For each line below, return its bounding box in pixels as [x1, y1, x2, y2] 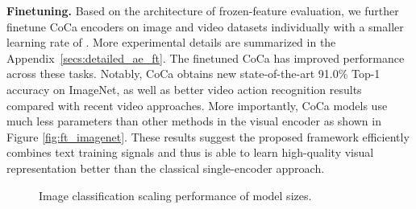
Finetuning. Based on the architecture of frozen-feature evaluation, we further [6, 2, 399, 18]
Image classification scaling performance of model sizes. [39, 186, 312, 203]
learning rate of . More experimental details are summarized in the [6, 34, 336, 51]
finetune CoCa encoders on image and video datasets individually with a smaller [6, 18, 404, 35]
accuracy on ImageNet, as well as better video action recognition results [6, 80, 362, 97]
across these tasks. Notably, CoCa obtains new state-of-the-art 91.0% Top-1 [6, 65, 381, 82]
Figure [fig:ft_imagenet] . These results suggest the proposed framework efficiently [6, 128, 410, 145]
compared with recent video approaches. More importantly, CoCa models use [6, 96, 388, 113]
